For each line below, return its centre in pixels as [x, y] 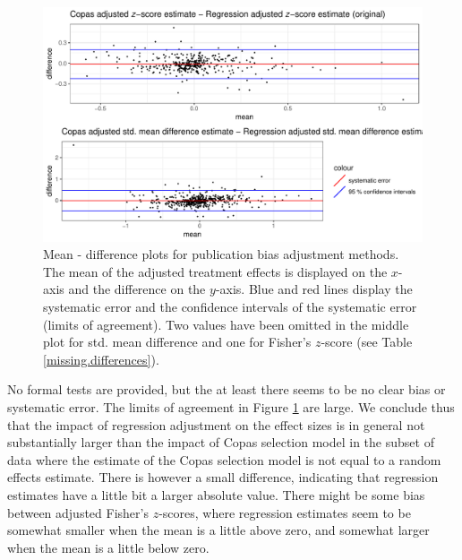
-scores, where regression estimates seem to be [285, 512]
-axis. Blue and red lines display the [314, 289]
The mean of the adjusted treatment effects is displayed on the [215, 271]
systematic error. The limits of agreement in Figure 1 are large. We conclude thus [231, 407]
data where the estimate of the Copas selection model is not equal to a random [224, 459]
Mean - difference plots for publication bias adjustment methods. [221, 254]
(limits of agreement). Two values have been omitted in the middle [226, 324]
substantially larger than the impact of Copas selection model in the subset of [221, 442]
